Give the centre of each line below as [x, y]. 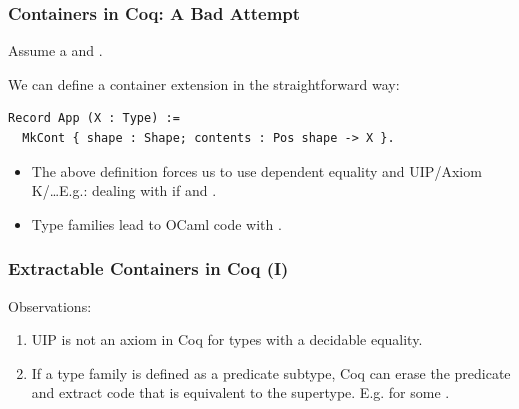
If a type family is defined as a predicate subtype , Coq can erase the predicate [271, 372]
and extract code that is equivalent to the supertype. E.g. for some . [240, 392]
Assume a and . [55, 50]
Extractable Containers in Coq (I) [148, 268]
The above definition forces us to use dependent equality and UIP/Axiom [256, 170]
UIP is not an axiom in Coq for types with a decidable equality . [227, 339]
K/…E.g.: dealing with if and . [124, 190]
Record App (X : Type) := [94, 118]
